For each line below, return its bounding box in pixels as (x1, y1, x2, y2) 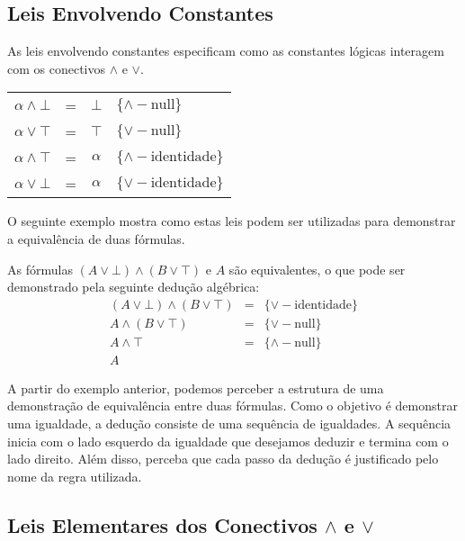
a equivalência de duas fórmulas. (7, 229, 185, 248)
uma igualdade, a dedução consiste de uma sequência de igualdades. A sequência (7, 414, 452, 433)
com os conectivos (7, 59, 106, 77)
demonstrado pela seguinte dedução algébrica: (7, 277, 260, 296)
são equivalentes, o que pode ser (228, 259, 406, 278)
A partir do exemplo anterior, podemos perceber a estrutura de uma (7, 378, 384, 397)
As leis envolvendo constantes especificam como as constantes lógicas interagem (7, 41, 444, 60)
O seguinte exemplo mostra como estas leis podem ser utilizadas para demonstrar (7, 212, 456, 230)
